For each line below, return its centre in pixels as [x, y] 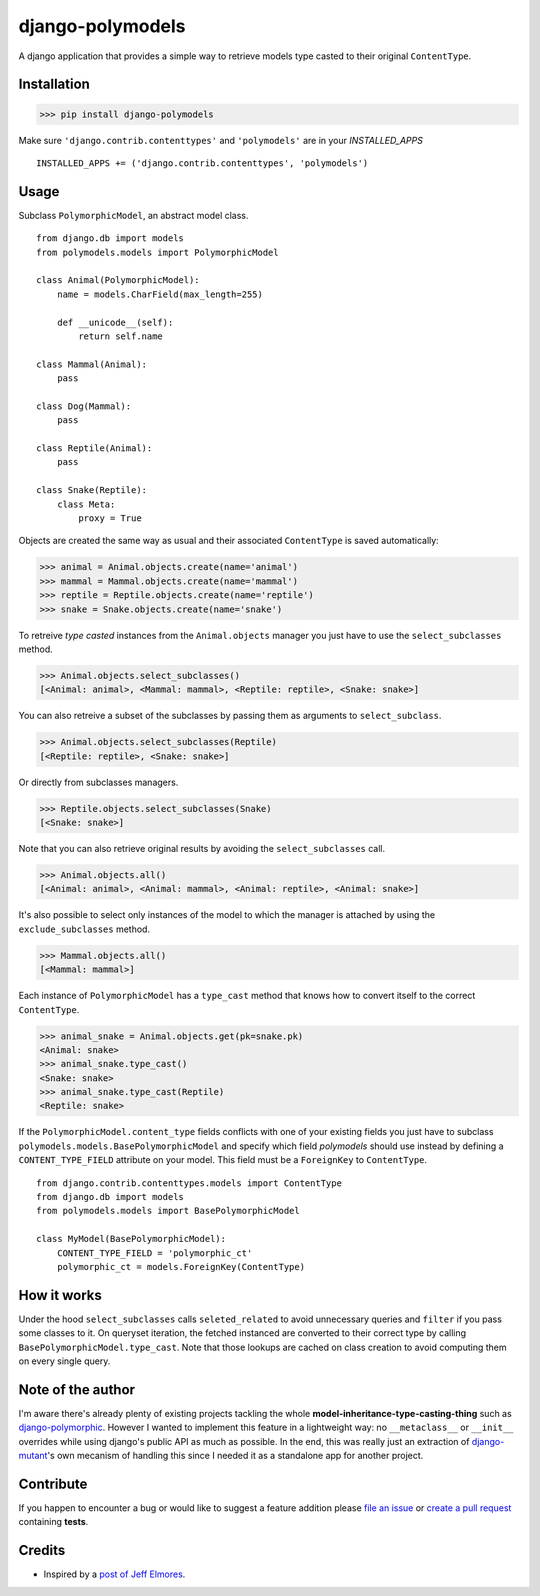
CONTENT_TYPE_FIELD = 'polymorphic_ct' [154, 1253]
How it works [60, 1295]
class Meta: [86, 504]
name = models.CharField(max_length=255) [160, 294]
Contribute [53, 1483]
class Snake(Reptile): [92, 490]
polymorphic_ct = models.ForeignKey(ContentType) [180, 1266]
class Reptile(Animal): [94, 448]
